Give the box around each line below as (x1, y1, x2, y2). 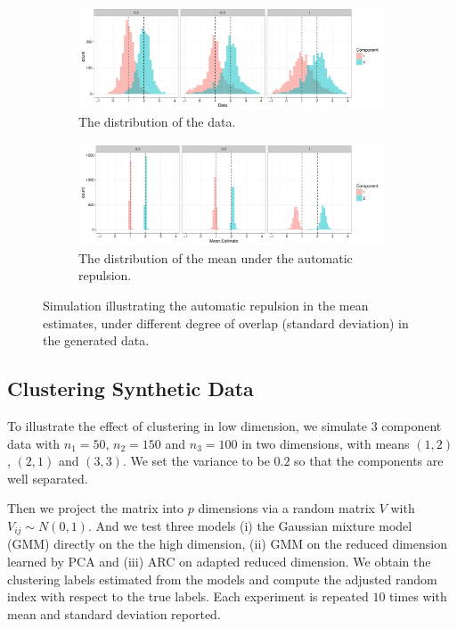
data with (7, 434, 61, 452)
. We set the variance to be (122, 451, 270, 470)
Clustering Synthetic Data (7, 375, 254, 402)
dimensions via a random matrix (198, 499, 375, 517)
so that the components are (294, 451, 444, 470)
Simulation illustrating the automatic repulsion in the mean (43, 296, 369, 315)
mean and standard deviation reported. (7, 604, 221, 623)
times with (389, 587, 447, 606)
